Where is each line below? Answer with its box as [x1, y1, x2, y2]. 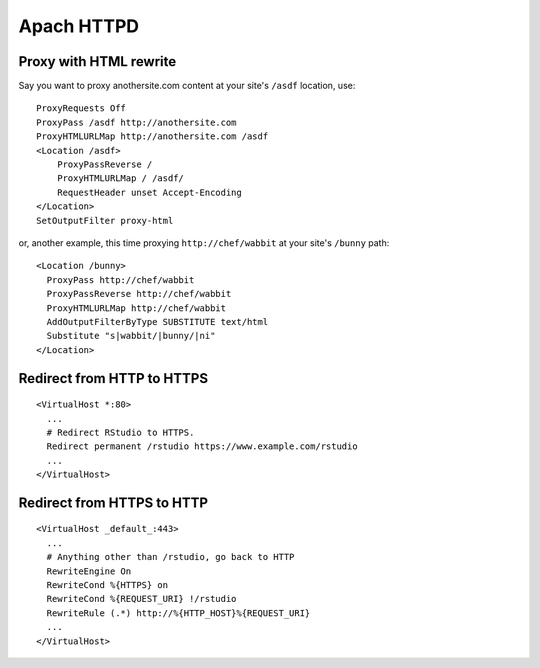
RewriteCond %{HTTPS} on [46, 580, 169, 591]
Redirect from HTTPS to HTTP [18, 494, 209, 511]
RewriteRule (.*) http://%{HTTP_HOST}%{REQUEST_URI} [46, 607, 311, 619]
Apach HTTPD [18, 15, 140, 37]
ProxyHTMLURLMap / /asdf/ [56, 173, 185, 184]
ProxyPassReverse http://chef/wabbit [46, 288, 232, 300]
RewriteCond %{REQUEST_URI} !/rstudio [46, 593, 237, 605]
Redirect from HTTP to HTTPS [18, 370, 209, 387]
